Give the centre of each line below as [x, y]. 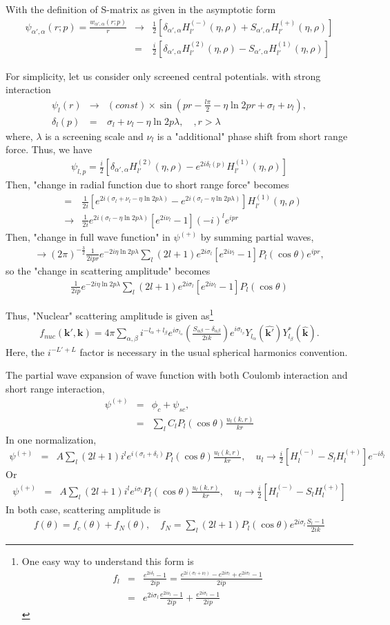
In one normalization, [51, 439]
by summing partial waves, [257, 236]
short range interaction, [55, 388]
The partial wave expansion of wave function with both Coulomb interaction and [177, 375]
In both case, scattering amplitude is [83, 509]
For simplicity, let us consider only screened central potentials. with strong [163, 76]
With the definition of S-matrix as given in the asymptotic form [141, 9]
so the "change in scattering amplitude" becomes [108, 271]
